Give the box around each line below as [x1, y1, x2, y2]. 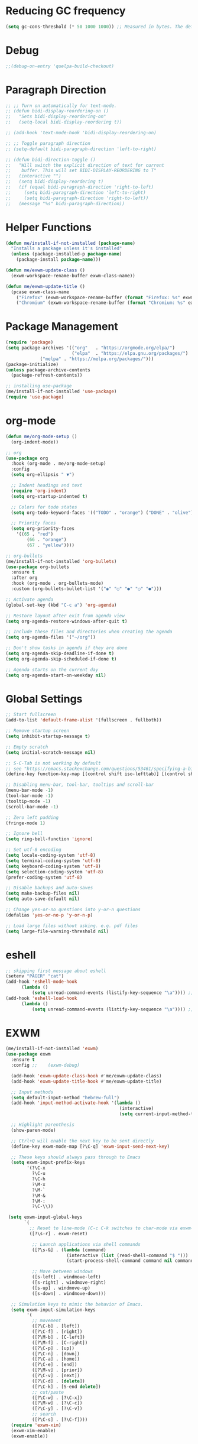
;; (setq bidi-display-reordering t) [5, 179, 104, 184]
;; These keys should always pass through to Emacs [11, 1154, 141, 1160]
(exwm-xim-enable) [11, 1427, 57, 1433]
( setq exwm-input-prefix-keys [11, 1160, 85, 1165]
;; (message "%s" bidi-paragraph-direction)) [5, 200, 125, 206]
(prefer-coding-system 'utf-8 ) [5, 874, 83, 880]
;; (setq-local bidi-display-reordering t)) [5, 119, 122, 125]
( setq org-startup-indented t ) [11, 493, 88, 499]
